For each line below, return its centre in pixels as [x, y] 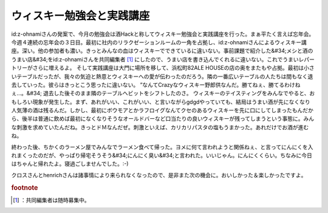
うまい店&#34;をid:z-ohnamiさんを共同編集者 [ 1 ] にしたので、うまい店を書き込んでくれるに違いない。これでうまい [155, 59]
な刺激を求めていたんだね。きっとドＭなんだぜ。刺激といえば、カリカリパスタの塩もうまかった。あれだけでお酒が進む [160, 127]
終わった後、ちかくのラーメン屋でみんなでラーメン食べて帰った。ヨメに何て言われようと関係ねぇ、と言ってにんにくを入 [162, 147]
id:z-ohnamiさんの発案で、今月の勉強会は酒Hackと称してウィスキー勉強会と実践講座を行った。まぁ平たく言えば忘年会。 [163, 34]
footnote [25, 188]
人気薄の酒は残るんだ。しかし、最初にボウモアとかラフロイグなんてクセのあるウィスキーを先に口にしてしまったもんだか [162, 110]
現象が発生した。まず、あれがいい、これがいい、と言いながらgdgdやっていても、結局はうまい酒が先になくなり [172, 102]
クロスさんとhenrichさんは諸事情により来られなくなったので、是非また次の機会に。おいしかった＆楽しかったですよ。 [159, 175]
